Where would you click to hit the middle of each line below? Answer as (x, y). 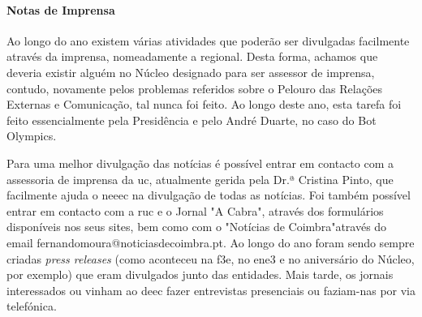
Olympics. (32, 136)
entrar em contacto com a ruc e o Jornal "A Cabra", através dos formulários (195, 210)
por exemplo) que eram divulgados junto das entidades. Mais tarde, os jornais (200, 274)
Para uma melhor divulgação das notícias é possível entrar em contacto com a (200, 163)
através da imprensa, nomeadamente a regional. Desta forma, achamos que (192, 56)
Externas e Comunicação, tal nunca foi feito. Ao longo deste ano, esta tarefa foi (204, 104)
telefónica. (32, 306)
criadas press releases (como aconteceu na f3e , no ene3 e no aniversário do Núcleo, (211, 258)
